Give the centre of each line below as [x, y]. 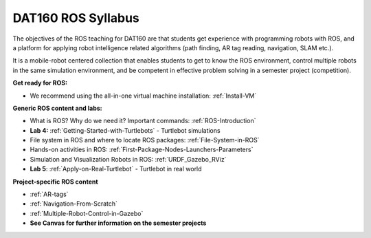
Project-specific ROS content [56, 182]
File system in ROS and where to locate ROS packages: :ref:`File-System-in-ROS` [145, 140]
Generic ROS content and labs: [57, 108]
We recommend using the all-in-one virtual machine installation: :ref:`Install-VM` [143, 96]
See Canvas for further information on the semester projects [118, 223]
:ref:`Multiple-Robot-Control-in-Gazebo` [87, 213]
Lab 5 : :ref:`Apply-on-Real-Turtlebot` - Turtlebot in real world [116, 169]
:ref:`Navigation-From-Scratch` [74, 204]
